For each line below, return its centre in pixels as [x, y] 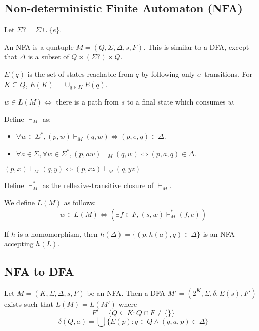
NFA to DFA [39, 271]
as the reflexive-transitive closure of [98, 185]
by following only [168, 74]
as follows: [80, 202]
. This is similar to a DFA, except [196, 46]
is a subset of [48, 57]
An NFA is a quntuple [39, 46]
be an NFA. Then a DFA [126, 292]
